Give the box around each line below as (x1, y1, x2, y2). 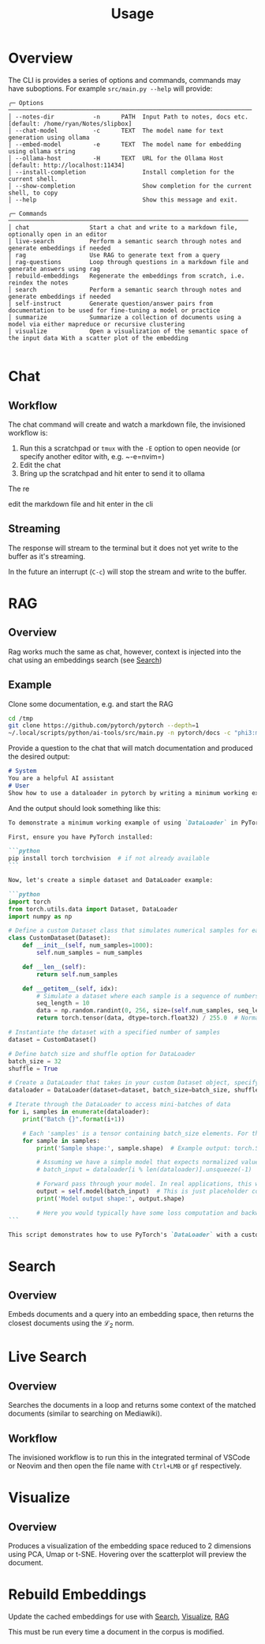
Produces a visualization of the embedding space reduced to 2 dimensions (8, 1541, 252, 1551)
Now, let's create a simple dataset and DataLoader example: (8, 877, 214, 884)
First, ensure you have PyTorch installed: (8, 833, 154, 841)
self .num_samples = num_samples (36, 949, 144, 957)
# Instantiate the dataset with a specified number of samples (8, 1028, 221, 1036)
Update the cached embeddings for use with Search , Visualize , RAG (8, 1612, 230, 1621)
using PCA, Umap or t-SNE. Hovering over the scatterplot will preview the (8, 1550, 247, 1559)
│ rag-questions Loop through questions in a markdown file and (8, 258, 248, 266)
